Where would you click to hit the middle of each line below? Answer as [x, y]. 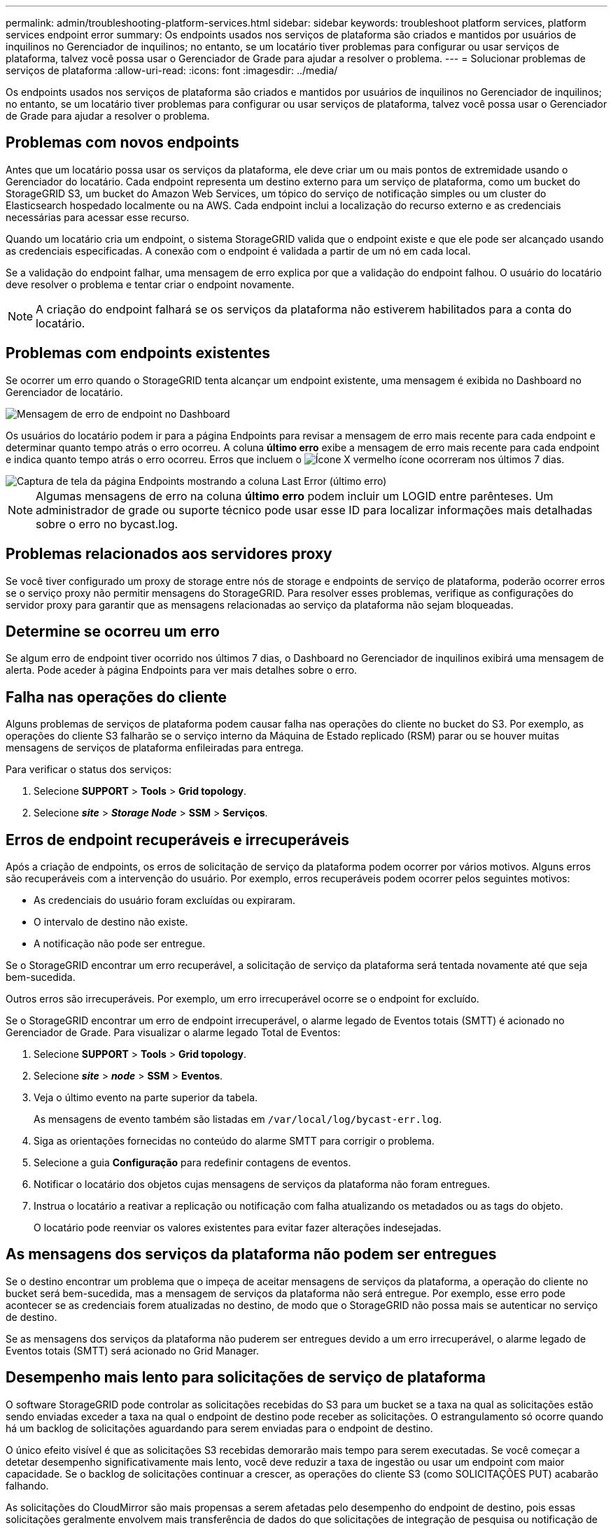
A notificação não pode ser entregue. [120, 944]
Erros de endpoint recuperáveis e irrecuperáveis [178, 840]
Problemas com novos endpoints [122, 143]
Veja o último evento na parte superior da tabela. [146, 1098]
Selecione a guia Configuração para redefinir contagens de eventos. [192, 1163]
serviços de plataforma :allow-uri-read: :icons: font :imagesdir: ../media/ [172, 70]
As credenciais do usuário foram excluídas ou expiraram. [165, 900]
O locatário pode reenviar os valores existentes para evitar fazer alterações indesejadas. [238, 1228]
